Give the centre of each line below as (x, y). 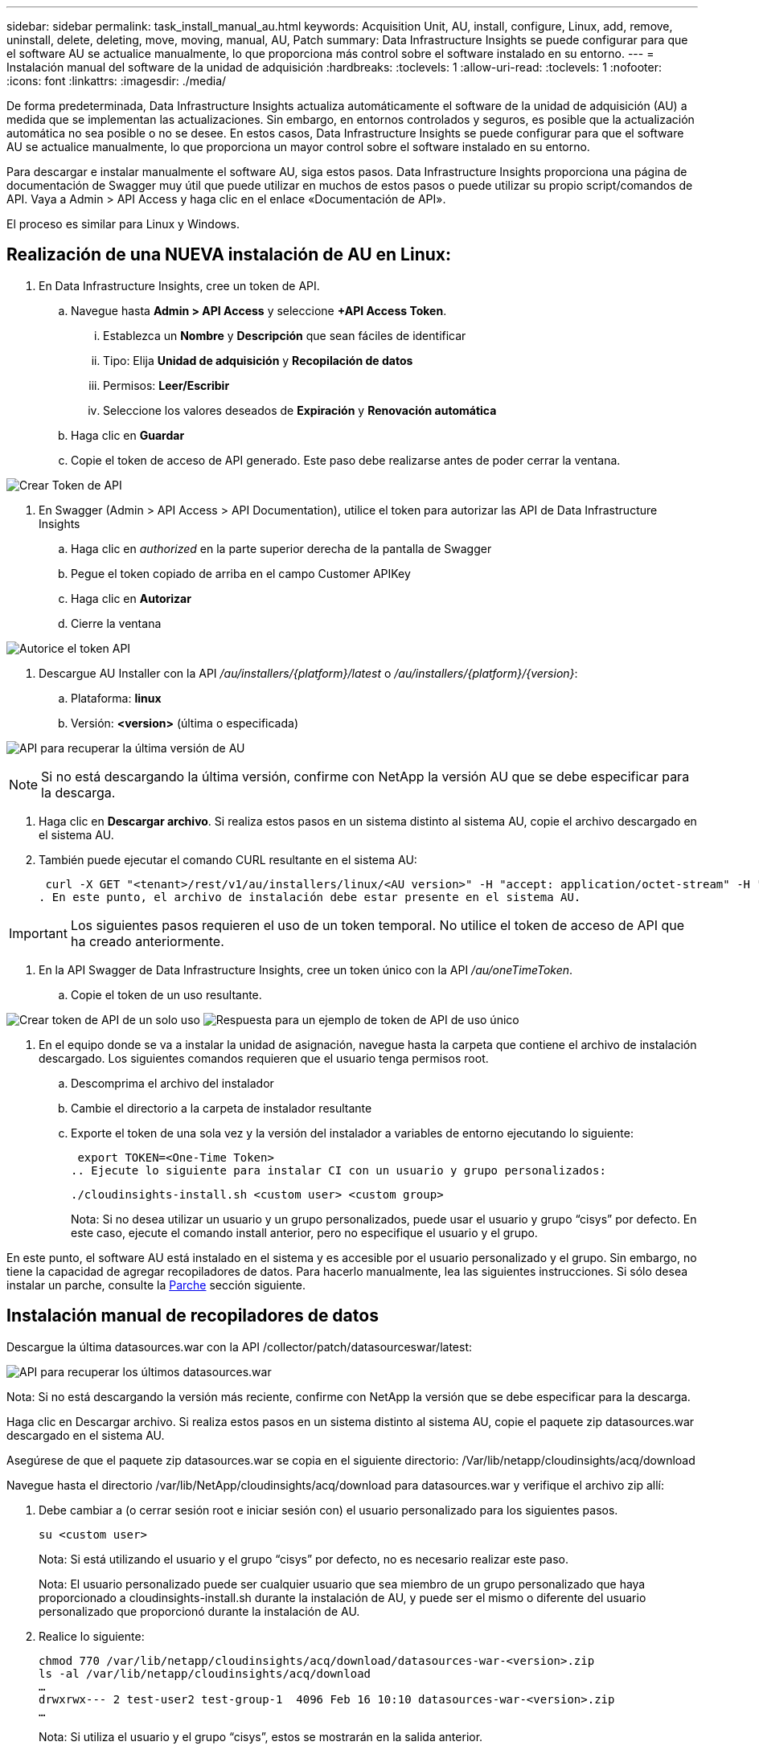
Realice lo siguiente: (92, 1636)
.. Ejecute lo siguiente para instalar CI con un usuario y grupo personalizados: (338, 1170)
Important (38, 933)
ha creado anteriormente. (147, 941)
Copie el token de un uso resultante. (166, 994)
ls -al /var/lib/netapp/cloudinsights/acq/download (205, 1673)
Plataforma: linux (116, 698)
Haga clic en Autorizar (131, 598)
